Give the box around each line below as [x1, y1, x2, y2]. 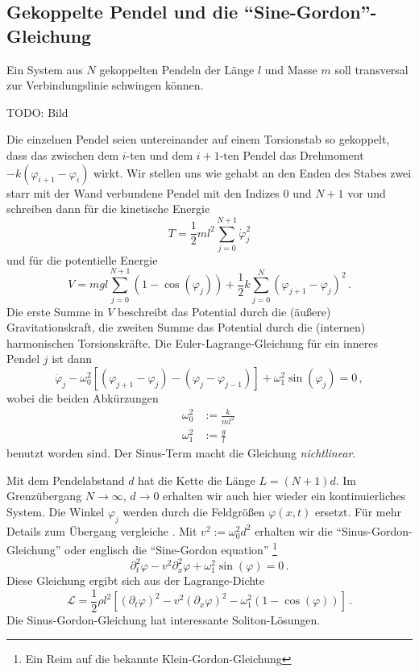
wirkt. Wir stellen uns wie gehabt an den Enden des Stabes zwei [93, 164, 412, 181]
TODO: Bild [6, 103, 68, 120]
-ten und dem [126, 146, 193, 163]
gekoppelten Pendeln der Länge [99, 61, 255, 77]
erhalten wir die [255, 522, 333, 539]
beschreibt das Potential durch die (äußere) [117, 303, 331, 319]
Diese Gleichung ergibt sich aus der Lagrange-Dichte [6, 572, 265, 589]
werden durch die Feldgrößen [122, 503, 265, 520]
